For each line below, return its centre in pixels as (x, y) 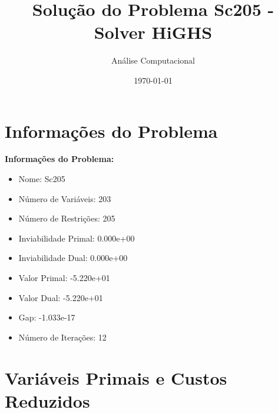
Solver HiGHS (153, 32)
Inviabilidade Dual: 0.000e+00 (73, 258)
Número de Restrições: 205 (67, 218)
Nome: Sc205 (42, 179)
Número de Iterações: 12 (62, 337)
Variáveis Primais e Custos (116, 377)
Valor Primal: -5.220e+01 (64, 277)
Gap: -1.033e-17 (47, 317)
